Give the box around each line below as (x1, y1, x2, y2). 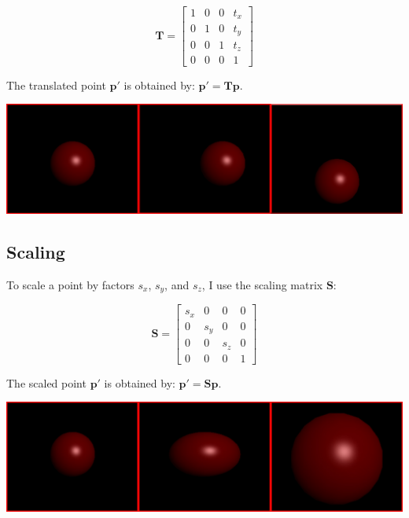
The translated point (6, 76, 106, 93)
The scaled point (6, 374, 87, 391)
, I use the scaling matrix (201, 276, 323, 292)
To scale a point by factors (6, 276, 134, 292)
